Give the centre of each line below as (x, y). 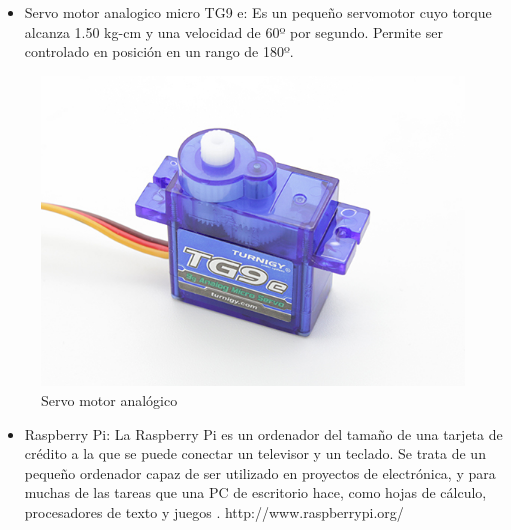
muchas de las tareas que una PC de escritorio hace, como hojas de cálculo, (255, 492)
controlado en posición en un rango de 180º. (159, 51)
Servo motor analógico (109, 400)
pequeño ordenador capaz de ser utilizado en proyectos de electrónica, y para (260, 472)
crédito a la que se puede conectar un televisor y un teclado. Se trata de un (255, 453)
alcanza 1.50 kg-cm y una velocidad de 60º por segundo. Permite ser (233, 31)
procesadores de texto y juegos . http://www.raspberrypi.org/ (214, 512)
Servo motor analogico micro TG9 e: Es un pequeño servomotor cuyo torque (258, 12)
